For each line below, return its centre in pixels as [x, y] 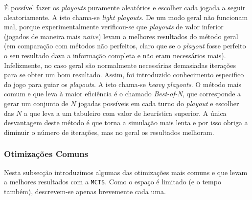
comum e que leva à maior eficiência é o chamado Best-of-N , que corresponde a [123, 94]
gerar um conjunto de [36, 103]
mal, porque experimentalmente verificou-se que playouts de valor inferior [114, 27]
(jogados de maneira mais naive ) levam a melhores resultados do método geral [121, 36]
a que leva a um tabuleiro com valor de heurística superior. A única [125, 113]
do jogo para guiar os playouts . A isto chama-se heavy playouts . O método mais [123, 84]
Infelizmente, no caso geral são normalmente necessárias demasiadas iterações [120, 65]
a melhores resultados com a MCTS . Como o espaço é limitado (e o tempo [113, 182]
